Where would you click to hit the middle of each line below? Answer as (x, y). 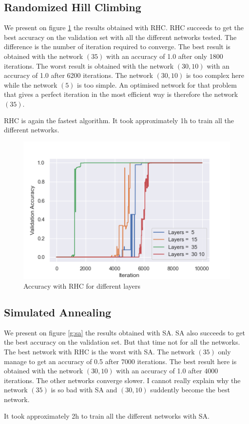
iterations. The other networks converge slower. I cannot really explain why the (122, 380)
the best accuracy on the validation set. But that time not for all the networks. (122, 342)
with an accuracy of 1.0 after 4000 (167, 371)
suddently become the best (190, 390)
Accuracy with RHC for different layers (82, 286)
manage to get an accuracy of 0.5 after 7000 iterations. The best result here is (120, 361)
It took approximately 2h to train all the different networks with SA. (107, 415)
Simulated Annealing (58, 312)
